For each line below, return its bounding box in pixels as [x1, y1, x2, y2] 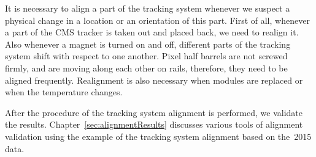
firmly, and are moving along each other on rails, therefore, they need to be [5, 61, 288, 74]
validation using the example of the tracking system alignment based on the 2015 [5, 130, 312, 142]
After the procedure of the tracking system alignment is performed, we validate [5, 106, 303, 119]
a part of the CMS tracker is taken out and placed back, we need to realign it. [5, 26, 299, 38]
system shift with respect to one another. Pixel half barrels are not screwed [5, 49, 288, 62]
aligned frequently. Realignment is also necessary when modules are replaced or [5, 73, 303, 86]
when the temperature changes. [5, 86, 123, 98]
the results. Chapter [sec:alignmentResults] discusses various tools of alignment [5, 118, 303, 131]
